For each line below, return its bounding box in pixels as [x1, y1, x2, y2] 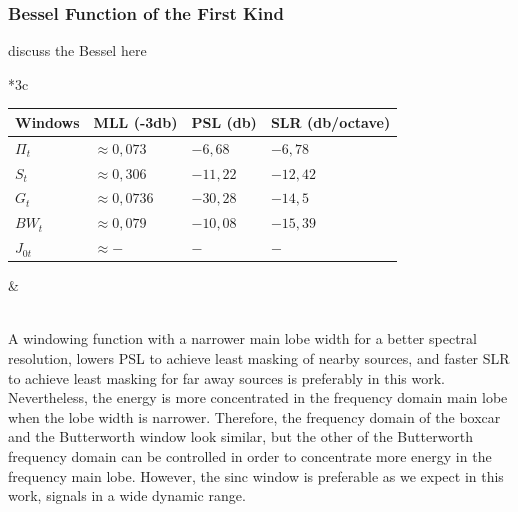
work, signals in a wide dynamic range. [8, 485, 246, 506]
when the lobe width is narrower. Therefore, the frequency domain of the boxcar [8, 406, 501, 427]
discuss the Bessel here [8, 40, 147, 61]
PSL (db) [191, 111, 257, 132]
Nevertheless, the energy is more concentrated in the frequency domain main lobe [8, 387, 508, 408]
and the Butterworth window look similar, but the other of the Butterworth [8, 426, 474, 447]
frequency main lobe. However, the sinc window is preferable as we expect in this [8, 465, 504, 486]
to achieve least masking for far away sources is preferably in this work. [8, 367, 445, 388]
